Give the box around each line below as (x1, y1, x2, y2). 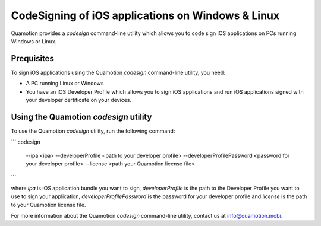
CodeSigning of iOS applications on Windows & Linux (11, 9, 279, 22)
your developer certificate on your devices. (26, 97, 132, 104)
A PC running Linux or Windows (26, 80, 104, 87)
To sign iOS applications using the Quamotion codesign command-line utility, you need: (11, 69, 225, 76)
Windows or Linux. (11, 37, 57, 44)
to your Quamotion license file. (11, 201, 86, 208)
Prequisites (11, 53, 55, 63)
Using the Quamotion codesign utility (11, 112, 152, 122)
